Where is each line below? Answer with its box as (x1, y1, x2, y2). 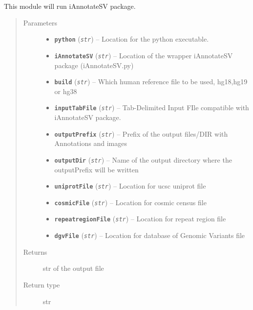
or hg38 (54, 86, 77, 96)
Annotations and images (54, 138, 127, 148)
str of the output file (42, 263, 104, 273)
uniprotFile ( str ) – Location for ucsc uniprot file (54, 181, 206, 191)
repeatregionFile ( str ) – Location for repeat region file (54, 214, 226, 224)
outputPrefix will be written (54, 164, 139, 174)
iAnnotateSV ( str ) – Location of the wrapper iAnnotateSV (54, 50, 233, 60)
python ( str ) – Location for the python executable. (54, 34, 209, 44)
